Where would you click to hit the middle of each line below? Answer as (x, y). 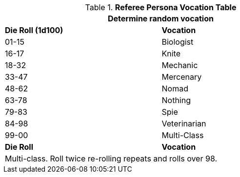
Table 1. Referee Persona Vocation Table (161, 7)
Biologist (178, 42)
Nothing (176, 100)
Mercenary (182, 77)
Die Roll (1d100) (34, 30)
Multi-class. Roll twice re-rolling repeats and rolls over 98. (111, 159)
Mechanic (180, 65)
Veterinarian (184, 124)
